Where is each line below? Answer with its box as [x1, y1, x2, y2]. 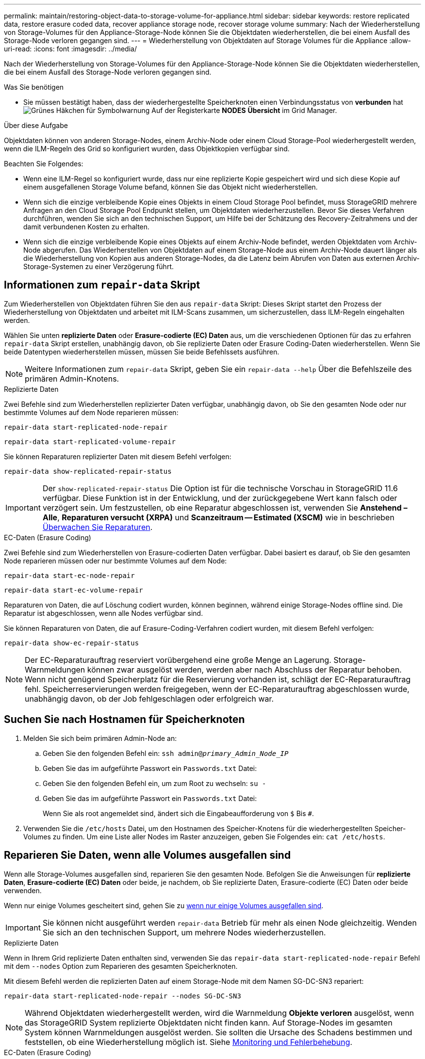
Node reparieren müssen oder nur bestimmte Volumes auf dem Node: [4, 556, 227, 565]
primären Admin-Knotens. [25, 373, 119, 384]
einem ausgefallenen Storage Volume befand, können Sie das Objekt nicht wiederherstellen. [23, 183, 318, 191]
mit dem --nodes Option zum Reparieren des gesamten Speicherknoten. [4, 962, 238, 970]
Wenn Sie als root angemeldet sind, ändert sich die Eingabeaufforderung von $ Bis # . [43, 809, 314, 818]
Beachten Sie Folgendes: [4, 160, 83, 168]
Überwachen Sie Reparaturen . [42, 522, 153, 532]
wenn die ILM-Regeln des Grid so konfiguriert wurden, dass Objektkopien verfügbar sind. [4, 144, 290, 153]
